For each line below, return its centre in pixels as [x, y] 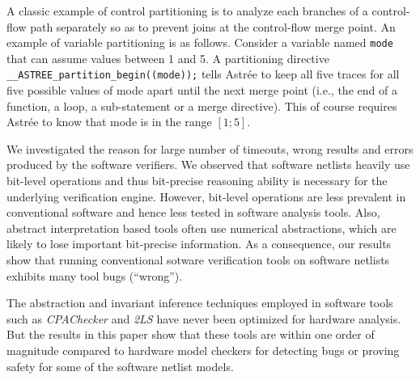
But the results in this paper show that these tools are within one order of [191, 334]
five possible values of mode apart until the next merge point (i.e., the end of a [202, 90]
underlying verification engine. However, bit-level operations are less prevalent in [206, 196]
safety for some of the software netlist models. [120, 366]
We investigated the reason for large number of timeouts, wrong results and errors [210, 148]
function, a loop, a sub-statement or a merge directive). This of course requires [202, 106]
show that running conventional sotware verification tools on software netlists [198, 260]
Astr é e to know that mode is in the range [109, 122]
